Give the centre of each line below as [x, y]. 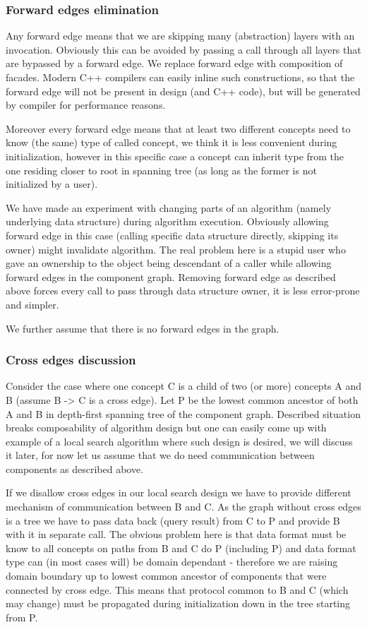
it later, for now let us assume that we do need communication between [160, 455]
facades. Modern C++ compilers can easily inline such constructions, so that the [180, 77]
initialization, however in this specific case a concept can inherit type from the [175, 156]
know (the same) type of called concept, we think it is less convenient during [172, 142]
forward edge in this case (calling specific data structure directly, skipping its [172, 235]
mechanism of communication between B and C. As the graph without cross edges [183, 507]
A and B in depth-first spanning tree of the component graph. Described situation [183, 413]
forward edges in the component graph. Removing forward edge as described [171, 276]
